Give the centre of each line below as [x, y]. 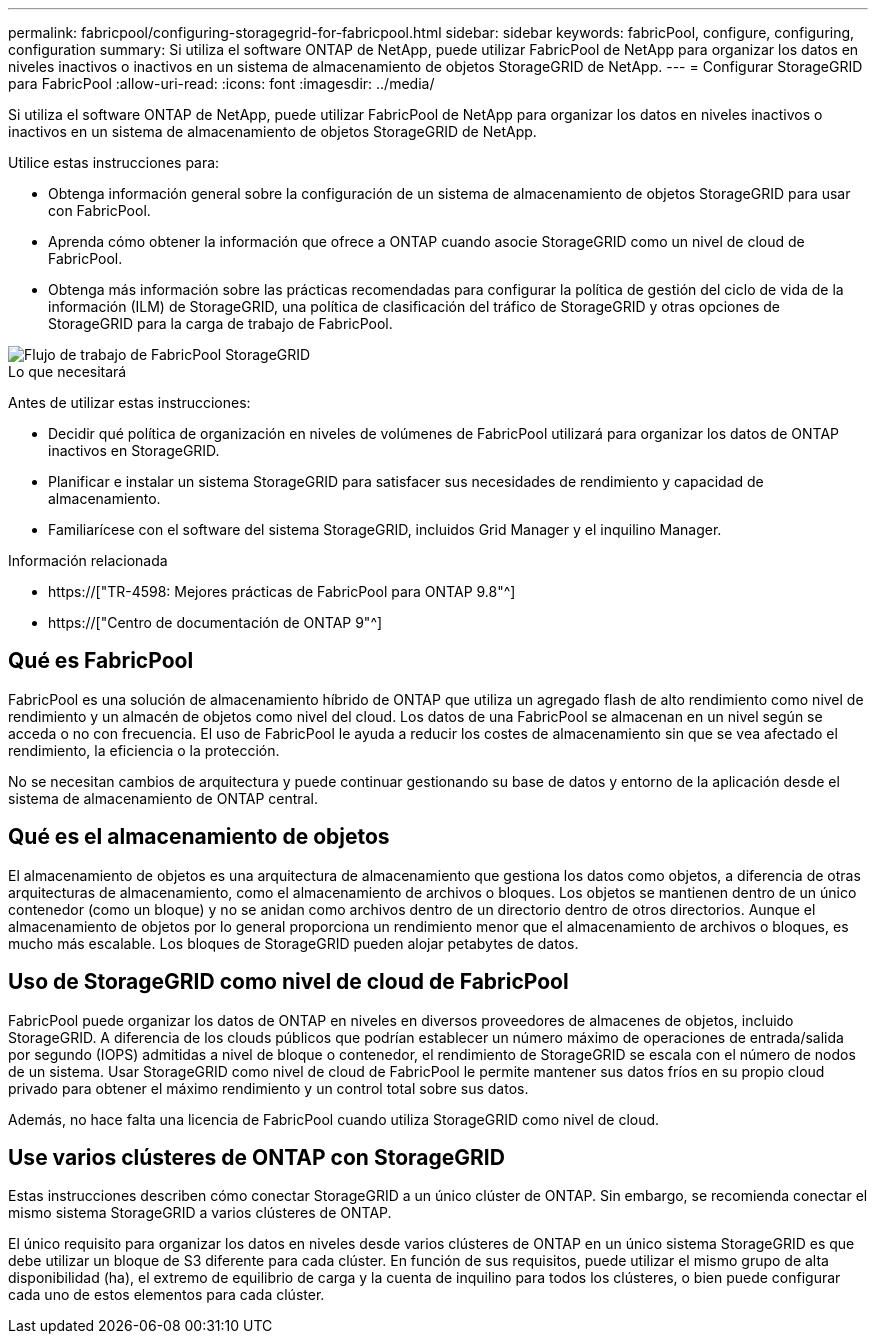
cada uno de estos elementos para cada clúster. [166, 1295]
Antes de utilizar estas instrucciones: [129, 402]
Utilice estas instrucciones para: [114, 162]
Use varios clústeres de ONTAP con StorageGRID [256, 1157]
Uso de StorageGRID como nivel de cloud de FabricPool [288, 982]
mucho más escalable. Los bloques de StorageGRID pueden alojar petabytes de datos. [293, 943]
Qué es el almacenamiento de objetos [199, 837]
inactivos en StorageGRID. [134, 450]
